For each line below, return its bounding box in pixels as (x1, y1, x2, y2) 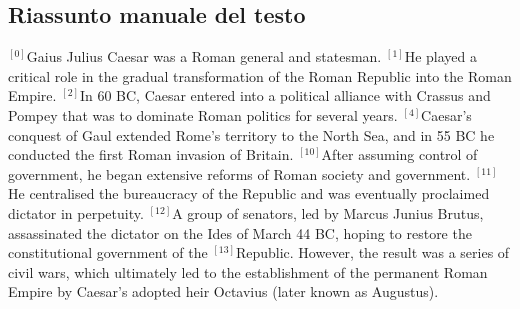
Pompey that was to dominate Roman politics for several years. (8, 104, 398, 125)
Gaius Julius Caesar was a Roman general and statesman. (26, 46, 382, 67)
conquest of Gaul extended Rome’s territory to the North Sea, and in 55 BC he (8, 124, 495, 145)
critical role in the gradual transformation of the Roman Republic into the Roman (8, 65, 512, 86)
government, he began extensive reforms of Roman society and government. (8, 163, 471, 184)
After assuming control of (321, 144, 478, 165)
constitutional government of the (8, 242, 208, 263)
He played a (404, 46, 477, 67)
